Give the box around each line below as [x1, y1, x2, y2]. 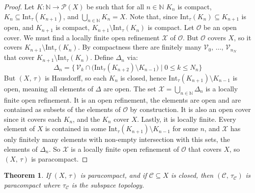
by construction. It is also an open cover [130, 104, 251, 114]
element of [4, 123, 35, 134]
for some [172, 123, 198, 134]
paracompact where [4, 179, 60, 190]
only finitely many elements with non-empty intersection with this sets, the [4, 134, 230, 144]
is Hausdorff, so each [45, 72, 107, 83]
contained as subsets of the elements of [4, 104, 121, 114]
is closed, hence [120, 72, 167, 83]
